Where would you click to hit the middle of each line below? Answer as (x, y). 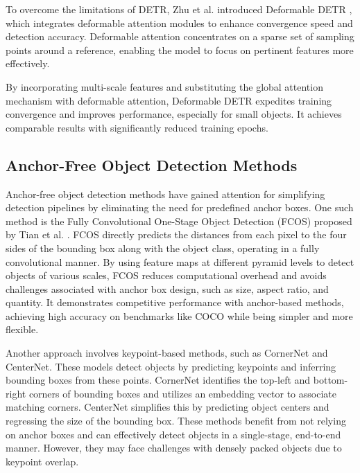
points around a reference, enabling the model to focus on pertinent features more (180, 50)
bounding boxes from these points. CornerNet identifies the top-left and (158, 380)
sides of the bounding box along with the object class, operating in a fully (163, 248)
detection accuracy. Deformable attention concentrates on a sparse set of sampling (180, 36)
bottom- (331, 380)
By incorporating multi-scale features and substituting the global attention (164, 86)
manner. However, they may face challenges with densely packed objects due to (174, 448)
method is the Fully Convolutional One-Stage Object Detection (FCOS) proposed (179, 221)
